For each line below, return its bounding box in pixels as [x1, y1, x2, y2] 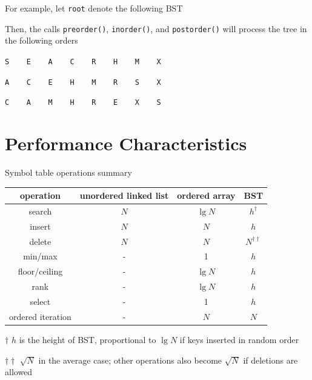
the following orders [5, 34, 78, 47]
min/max [23, 250, 58, 262]
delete [29, 235, 51, 247]
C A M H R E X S [5, 98, 161, 107]
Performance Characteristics [5, 131, 247, 156]
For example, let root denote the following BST [5, 2, 183, 14]
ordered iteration [9, 310, 71, 322]
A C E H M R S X [5, 78, 161, 87]
